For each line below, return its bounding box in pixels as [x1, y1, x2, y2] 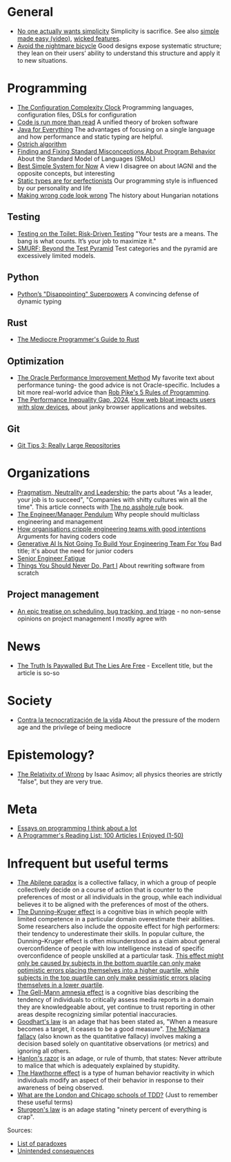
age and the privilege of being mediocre [17, 723, 132, 731]
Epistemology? [7, 747, 95, 763]
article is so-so [17, 668, 60, 677]
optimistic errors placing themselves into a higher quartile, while [17, 966, 200, 974]
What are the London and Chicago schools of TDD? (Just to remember [17, 1091, 219, 1099]
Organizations [7, 465, 90, 481]
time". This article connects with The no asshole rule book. [17, 503, 184, 511]
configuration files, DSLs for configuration [17, 110, 137, 119]
